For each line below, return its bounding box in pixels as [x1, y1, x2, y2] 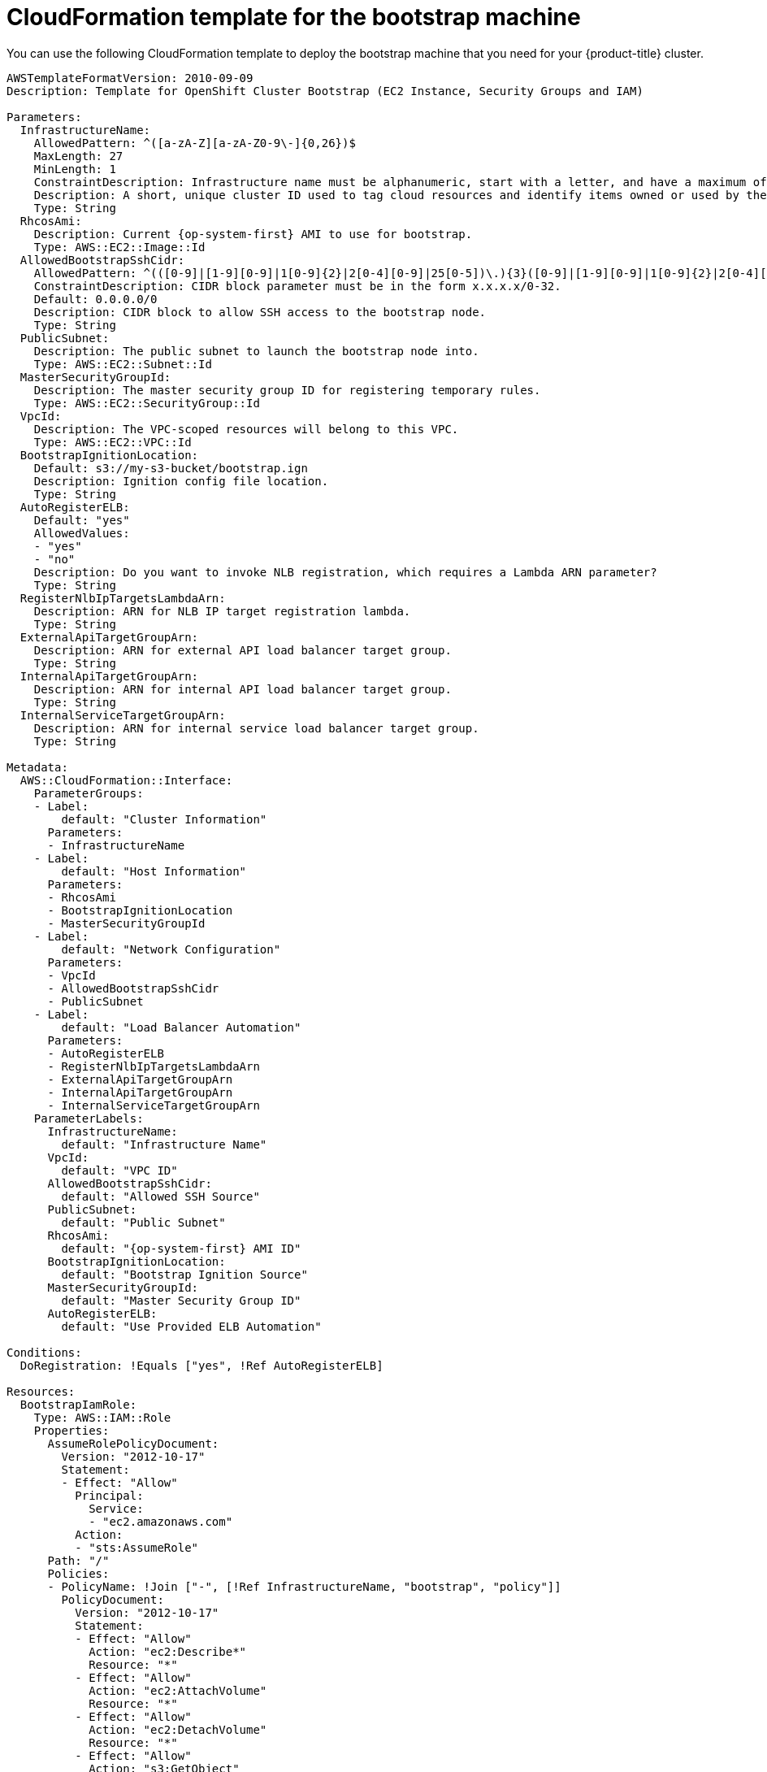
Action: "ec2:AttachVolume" [89, 1683, 267, 1697]
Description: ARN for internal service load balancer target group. [33, 721, 479, 735]
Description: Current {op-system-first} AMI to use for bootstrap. [33, 227, 473, 241]
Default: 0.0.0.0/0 [33, 292, 158, 306]
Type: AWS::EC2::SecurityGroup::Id [33, 396, 260, 410]
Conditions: [6, 1345, 82, 1359]
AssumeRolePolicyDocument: [47, 1436, 219, 1450]
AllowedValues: [33, 526, 130, 540]
